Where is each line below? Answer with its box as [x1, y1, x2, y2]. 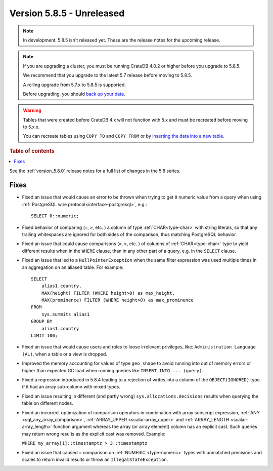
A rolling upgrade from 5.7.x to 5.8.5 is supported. [23, 82, 126, 88]
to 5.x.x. [23, 124, 40, 130]
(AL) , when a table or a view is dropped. [22, 351, 107, 357]
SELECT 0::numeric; [31, 213, 79, 219]
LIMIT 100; [31, 333, 58, 339]
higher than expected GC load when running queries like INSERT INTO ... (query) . [22, 367, 203, 373]
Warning [23, 107, 41, 113]
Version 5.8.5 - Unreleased [9, 8, 125, 19]
